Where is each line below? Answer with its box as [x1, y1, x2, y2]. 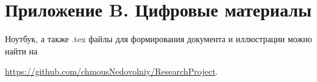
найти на [5, 44, 38, 57]
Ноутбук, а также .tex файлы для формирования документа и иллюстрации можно [5, 32, 312, 45]
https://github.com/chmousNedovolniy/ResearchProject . [5, 65, 218, 78]
